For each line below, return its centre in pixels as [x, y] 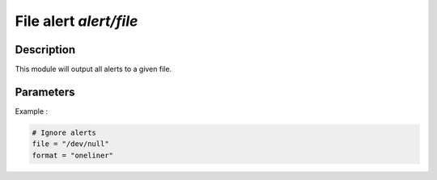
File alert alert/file [76, 21]
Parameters [45, 92]
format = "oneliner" [72, 155]
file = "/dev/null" [70, 144]
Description [45, 50]
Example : [32, 111]
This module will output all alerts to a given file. [93, 69]
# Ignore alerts [64, 132]
